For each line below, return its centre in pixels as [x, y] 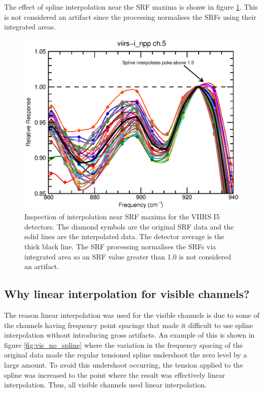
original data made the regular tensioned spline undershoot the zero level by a [126, 355]
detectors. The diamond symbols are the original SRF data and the [129, 226]
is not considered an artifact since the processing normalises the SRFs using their [130, 17]
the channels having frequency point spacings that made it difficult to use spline [129, 325]
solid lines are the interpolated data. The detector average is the [124, 236]
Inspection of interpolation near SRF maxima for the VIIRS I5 [122, 217]
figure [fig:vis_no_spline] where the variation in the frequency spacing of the [124, 345]
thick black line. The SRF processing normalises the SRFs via [120, 246]
